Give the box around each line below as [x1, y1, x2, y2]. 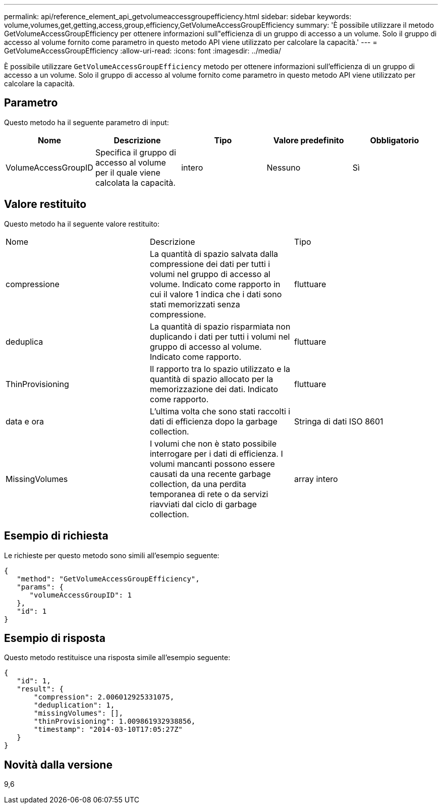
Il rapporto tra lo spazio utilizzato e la [149, 363, 291, 374]
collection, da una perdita [149, 478, 246, 489]
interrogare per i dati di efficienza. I [149, 448, 283, 459]
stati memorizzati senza [149, 299, 240, 309]
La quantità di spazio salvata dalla [149, 248, 279, 259]
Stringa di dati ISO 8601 [294, 416, 383, 426]
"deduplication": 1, [34, 701, 115, 710]
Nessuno [266, 162, 301, 173]
